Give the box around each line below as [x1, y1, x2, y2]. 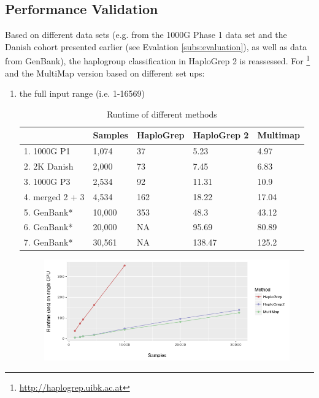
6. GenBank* [23, 220, 73, 233]
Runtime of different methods [106, 107, 217, 120]
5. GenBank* [23, 205, 73, 218]
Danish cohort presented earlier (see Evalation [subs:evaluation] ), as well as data [5, 40, 307, 53]
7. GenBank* [23, 236, 73, 249]
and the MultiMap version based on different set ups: [5, 66, 205, 79]
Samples [93, 129, 128, 141]
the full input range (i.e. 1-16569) [19, 87, 145, 100]
